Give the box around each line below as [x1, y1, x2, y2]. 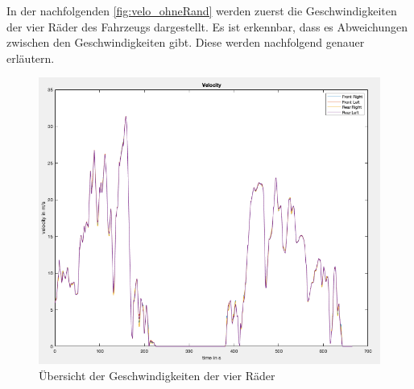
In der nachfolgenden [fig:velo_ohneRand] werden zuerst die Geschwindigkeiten [6, 2, 397, 19]
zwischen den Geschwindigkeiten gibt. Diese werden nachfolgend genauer [6, 34, 365, 51]
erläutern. [6, 49, 55, 66]
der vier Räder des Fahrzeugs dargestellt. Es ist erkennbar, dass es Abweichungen [6, 18, 408, 35]
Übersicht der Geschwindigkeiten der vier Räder [39, 366, 275, 383]
